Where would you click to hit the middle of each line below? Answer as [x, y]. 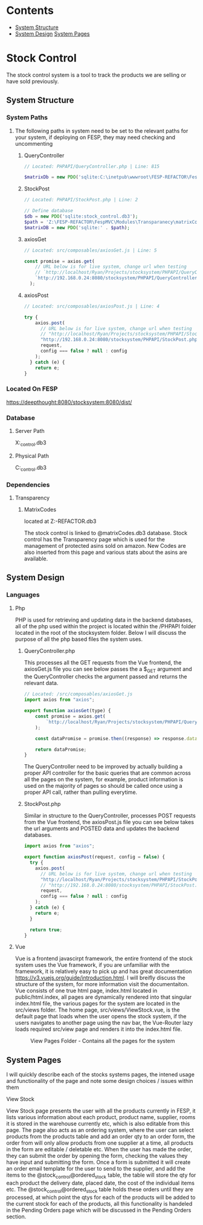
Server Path [30, 431]
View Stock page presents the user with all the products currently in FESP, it [101, 1111]
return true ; [46, 930]
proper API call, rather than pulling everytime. [81, 792]
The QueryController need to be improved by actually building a [103, 767]
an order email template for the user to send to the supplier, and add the [96, 1169]
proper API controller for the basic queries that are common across [108, 773]
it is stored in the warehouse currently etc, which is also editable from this [98, 1124]
